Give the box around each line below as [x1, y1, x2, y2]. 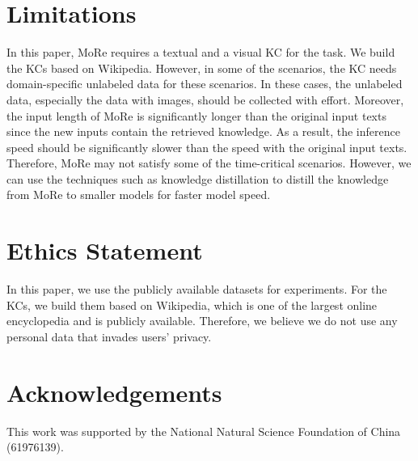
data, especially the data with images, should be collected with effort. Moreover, [6, 91, 404, 108]
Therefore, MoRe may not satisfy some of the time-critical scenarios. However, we [6, 154, 412, 171]
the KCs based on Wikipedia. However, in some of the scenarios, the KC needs [6, 59, 397, 76]
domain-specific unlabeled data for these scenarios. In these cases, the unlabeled [6, 75, 403, 92]
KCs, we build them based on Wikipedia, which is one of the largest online [6, 296, 378, 313]
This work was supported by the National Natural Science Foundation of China [6, 422, 401, 439]
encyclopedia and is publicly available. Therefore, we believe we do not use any [6, 312, 398, 329]
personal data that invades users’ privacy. [6, 328, 212, 345]
